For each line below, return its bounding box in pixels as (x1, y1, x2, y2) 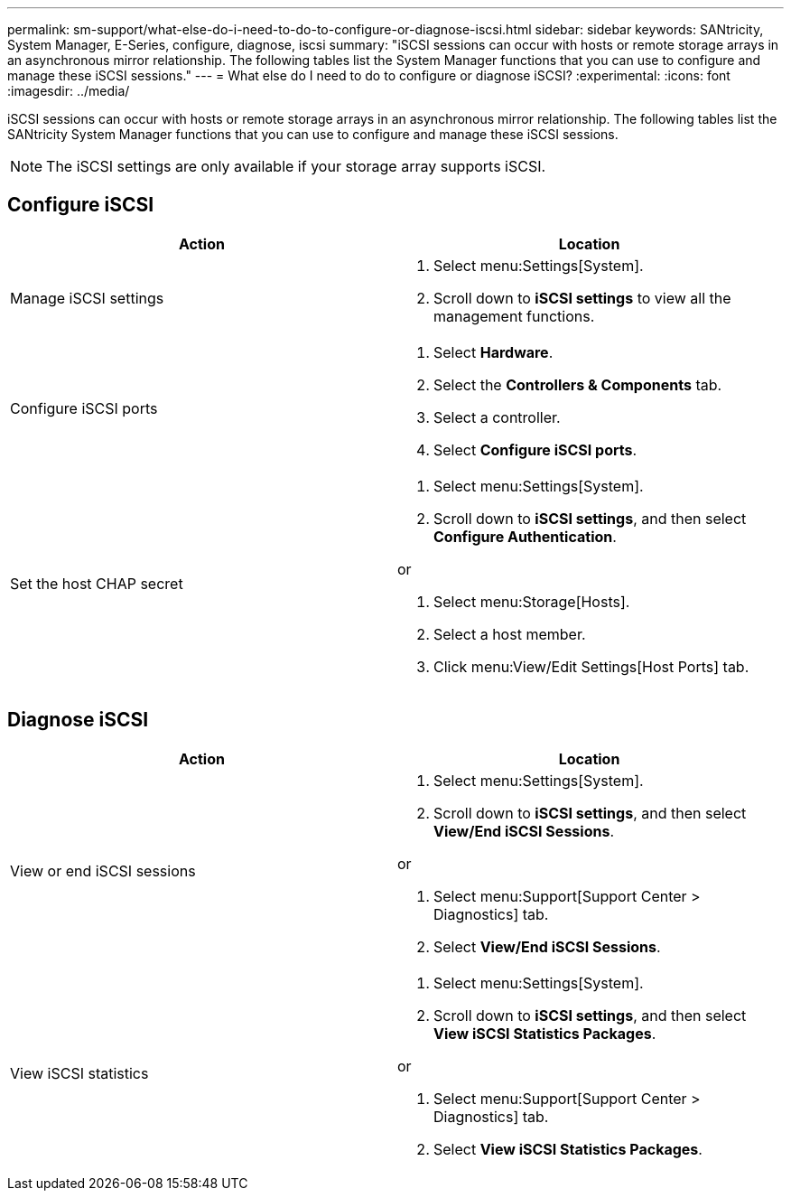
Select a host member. (433, 624, 586, 643)
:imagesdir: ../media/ (7, 83, 130, 98)
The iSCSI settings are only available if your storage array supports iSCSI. (46, 157, 546, 175)
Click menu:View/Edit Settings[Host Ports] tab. (433, 657, 749, 676)
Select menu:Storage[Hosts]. (433, 592, 630, 611)
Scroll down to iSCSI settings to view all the (433, 288, 731, 307)
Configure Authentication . (433, 527, 617, 546)
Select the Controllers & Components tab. (433, 375, 722, 394)
